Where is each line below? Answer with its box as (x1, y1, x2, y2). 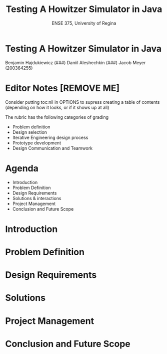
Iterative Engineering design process (12, 134, 88, 140)
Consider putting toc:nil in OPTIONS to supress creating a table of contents (5, 99, 160, 105)
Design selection (12, 129, 47, 135)
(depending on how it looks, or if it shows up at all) (5, 104, 109, 110)
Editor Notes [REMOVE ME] (5, 82, 120, 94)
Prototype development (12, 139, 61, 146)
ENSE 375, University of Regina (51, 20, 116, 26)
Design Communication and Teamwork (12, 145, 93, 151)
